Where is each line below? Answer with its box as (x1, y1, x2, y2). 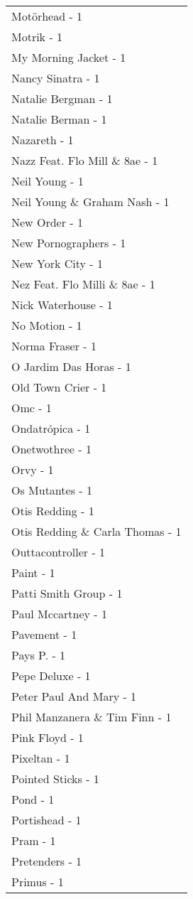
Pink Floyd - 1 (11, 729, 84, 745)
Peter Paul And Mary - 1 (11, 688, 137, 704)
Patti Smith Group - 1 (11, 585, 123, 601)
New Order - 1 (11, 214, 83, 230)
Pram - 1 (11, 832, 56, 849)
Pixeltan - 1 (11, 750, 70, 766)
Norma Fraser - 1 (11, 338, 96, 354)
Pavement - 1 (11, 626, 77, 642)
